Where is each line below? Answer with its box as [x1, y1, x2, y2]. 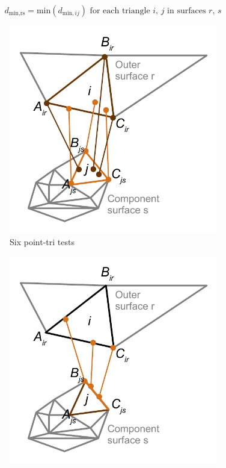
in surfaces [167, 7, 206, 15]
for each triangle [90, 7, 150, 15]
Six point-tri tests [10, 235, 75, 248]
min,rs [8, 10, 25, 17]
